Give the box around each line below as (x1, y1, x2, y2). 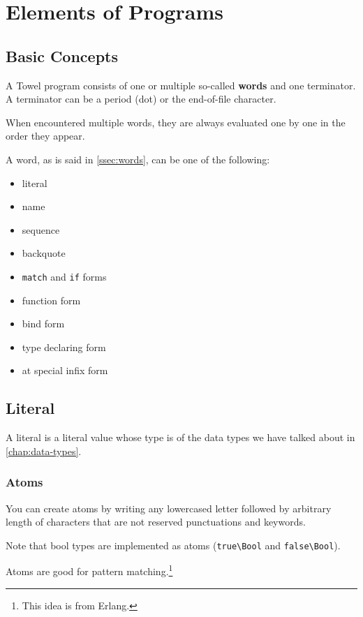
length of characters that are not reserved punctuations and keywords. (6, 514, 306, 529)
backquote (22, 246, 66, 260)
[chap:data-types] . (6, 443, 82, 458)
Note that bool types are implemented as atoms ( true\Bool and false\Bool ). (6, 537, 341, 552)
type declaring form (22, 339, 106, 354)
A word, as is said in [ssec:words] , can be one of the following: (6, 151, 270, 166)
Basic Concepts (6, 45, 119, 66)
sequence (22, 222, 60, 237)
